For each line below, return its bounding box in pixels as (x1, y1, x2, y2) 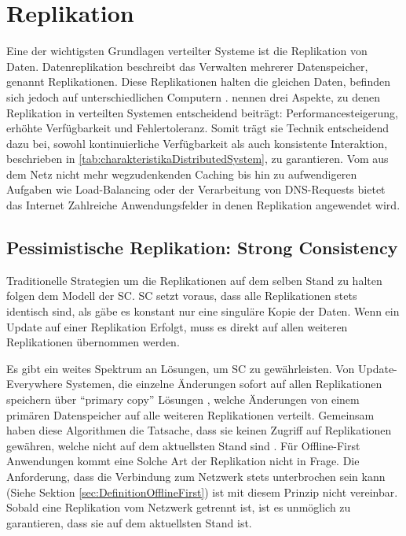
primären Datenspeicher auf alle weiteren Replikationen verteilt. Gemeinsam (6, 406, 375, 423)
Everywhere (6, 375, 63, 392)
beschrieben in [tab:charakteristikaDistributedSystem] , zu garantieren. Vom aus (6, 150, 389, 167)
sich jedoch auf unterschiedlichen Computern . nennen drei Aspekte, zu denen (6, 88, 380, 105)
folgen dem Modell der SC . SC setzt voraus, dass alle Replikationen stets (6, 287, 357, 304)
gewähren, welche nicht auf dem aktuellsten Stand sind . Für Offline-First (6, 437, 360, 453)
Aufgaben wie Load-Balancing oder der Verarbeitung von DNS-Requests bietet (6, 181, 386, 198)
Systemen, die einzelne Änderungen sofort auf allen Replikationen (66, 375, 382, 392)
